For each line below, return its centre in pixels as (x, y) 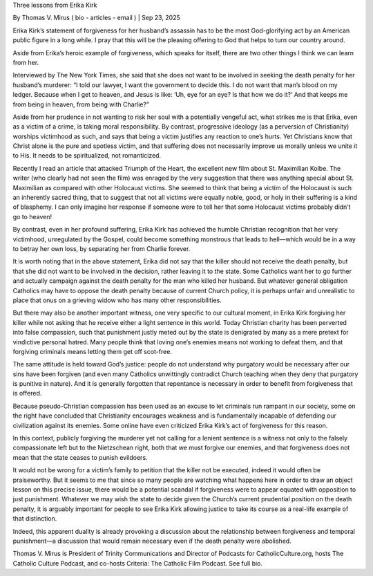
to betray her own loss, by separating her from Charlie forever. (102, 248)
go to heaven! (32, 216)
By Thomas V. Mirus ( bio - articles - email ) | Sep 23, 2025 (96, 18)
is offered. (27, 393)
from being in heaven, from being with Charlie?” (81, 104)
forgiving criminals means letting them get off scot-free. (93, 351)
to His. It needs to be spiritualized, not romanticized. (87, 156)
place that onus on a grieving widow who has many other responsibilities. (117, 300)
